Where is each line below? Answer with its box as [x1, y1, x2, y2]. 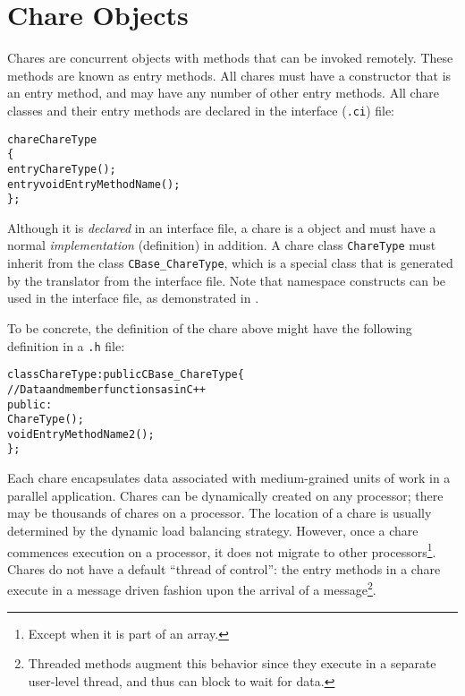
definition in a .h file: [7, 336, 125, 355]
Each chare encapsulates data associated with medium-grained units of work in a [7, 468, 451, 487]
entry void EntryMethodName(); [7, 177, 181, 191]
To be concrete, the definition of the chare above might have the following [7, 318, 412, 337]
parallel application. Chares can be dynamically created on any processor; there [7, 485, 444, 504]
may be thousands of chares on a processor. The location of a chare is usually [7, 503, 432, 522]
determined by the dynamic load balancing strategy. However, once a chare [7, 520, 418, 539]
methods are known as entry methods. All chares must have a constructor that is [7, 65, 452, 84]
